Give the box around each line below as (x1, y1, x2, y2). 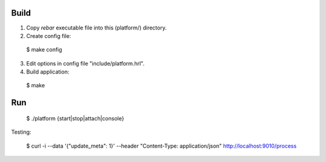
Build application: (26, 68, 69, 75)
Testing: (11, 128, 31, 136)
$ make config (26, 46, 63, 54)
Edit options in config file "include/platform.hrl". (26, 60, 145, 67)
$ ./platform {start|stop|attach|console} (26, 114, 124, 122)
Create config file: (26, 32, 71, 39)
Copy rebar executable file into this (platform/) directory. (26, 24, 167, 31)
